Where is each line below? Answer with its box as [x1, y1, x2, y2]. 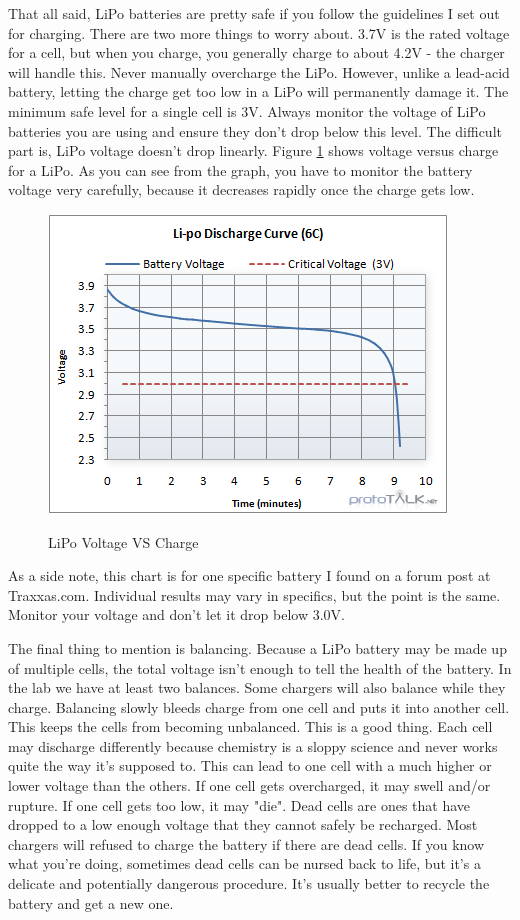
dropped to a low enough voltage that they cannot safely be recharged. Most [8, 814, 478, 835]
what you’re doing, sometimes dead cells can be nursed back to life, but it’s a [8, 853, 481, 874]
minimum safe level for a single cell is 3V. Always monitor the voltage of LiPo [8, 100, 486, 121]
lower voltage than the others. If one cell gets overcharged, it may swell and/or [8, 775, 491, 796]
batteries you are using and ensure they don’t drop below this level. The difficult [8, 120, 502, 141]
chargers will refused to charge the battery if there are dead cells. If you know [8, 833, 485, 854]
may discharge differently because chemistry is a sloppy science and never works [8, 735, 498, 756]
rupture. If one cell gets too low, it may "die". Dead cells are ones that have [8, 794, 471, 815]
